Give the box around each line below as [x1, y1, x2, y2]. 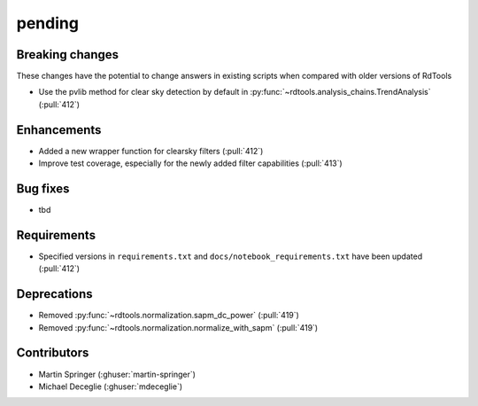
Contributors [16, 346, 89, 361]
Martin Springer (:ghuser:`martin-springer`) [38, 369, 197, 379]
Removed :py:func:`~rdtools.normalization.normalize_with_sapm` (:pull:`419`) [38, 322, 319, 332]
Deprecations [16, 286, 93, 301]
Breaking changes [16, 47, 119, 62]
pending [16, 13, 80, 33]
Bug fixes [16, 181, 70, 196]
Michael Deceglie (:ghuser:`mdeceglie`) [38, 381, 183, 392]
